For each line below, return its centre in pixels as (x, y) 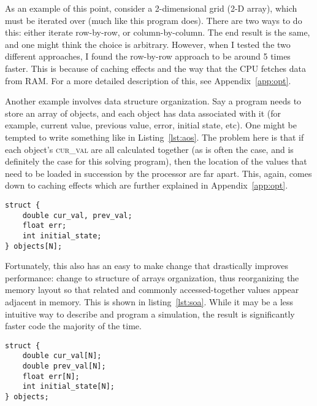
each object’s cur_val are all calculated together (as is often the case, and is (149, 149)
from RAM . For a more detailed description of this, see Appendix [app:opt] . (148, 80)
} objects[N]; (34, 246)
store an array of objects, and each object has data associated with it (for (143, 113)
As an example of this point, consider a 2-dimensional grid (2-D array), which (151, 8)
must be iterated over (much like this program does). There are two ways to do (154, 20)
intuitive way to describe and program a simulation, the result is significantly (150, 314)
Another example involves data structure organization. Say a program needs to (153, 101)
